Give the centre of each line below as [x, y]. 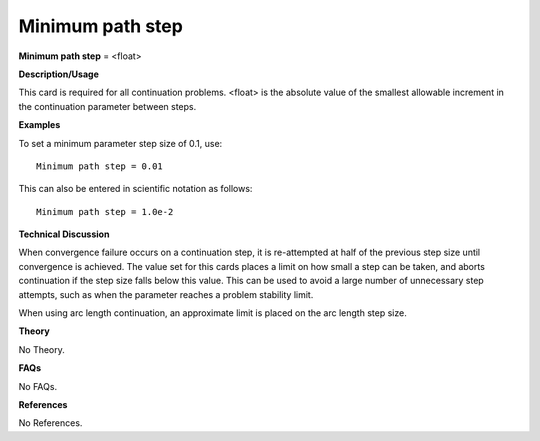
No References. [50, 423]
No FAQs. [38, 386]
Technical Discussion [64, 234]
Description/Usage [58, 74]
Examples [39, 125]
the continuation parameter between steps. [107, 106]
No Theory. [41, 349]
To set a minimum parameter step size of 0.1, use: [120, 143]
